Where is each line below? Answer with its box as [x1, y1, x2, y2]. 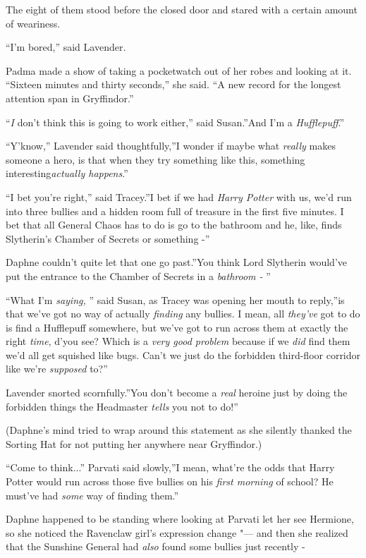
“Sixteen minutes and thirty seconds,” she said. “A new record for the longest [6, 77, 341, 92]
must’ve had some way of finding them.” [6, 487, 179, 502]
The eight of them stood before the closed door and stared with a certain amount [6, 2, 358, 16]
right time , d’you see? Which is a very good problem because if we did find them [6, 334, 350, 348]
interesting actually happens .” [6, 166, 128, 181]
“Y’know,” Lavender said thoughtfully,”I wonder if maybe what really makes [6, 138, 336, 153]
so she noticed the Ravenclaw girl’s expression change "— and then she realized [6, 525, 348, 540]
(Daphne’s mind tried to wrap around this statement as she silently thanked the [6, 423, 352, 437]
